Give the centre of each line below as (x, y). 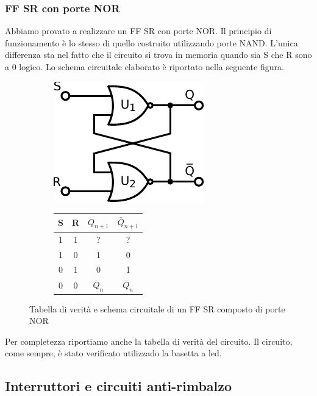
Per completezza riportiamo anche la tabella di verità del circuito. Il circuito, (149, 341)
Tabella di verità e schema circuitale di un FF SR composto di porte (157, 308)
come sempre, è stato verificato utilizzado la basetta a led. (113, 353)
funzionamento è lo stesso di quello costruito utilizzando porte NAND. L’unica (151, 42)
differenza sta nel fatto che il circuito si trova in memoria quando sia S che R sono (158, 55)
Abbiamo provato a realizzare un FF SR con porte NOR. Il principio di (138, 31)
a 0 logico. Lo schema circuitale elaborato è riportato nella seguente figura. (144, 67)
